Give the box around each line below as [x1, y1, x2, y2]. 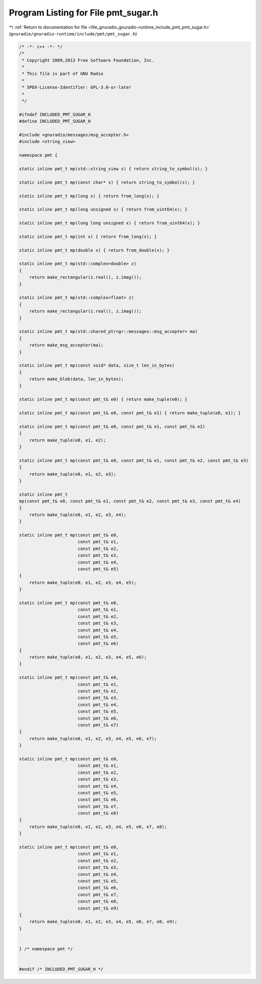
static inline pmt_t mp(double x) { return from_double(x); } [19, 247, 170, 253]
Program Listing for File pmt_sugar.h [9, 7, 158, 18]
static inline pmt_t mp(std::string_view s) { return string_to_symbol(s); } [19, 166, 208, 172]
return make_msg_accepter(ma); [29, 342, 103, 348]
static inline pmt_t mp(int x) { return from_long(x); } [19, 234, 157, 239]
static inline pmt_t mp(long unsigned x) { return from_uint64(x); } [19, 206, 188, 212]
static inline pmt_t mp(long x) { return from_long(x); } [19, 193, 159, 199]
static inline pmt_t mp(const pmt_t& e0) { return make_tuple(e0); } [19, 397, 188, 402]
